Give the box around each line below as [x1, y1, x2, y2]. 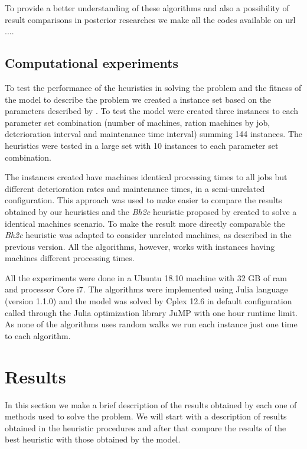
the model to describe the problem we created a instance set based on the [5, 93, 272, 105]
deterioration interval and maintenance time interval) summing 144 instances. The [5, 128, 302, 140]
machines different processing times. [5, 252, 135, 264]
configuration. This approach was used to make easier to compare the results [5, 194, 282, 206]
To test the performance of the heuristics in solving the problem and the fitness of [5, 81, 302, 93]
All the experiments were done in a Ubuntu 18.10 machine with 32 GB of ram [5, 271, 288, 284]
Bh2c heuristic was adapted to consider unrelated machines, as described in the [5, 229, 292, 241]
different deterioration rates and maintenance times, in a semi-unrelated [5, 182, 265, 194]
